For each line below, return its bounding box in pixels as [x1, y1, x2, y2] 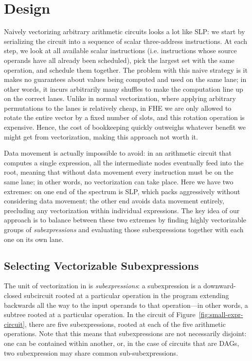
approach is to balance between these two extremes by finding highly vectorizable [4, 215, 247, 225]
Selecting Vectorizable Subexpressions [4, 258, 199, 273]
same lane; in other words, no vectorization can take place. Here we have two [4, 177, 234, 187]
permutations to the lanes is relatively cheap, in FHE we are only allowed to [4, 102, 232, 113]
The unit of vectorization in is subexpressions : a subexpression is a [4, 281, 201, 291]
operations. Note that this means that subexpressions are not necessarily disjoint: [4, 328, 247, 339]
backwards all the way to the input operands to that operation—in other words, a [4, 300, 248, 310]
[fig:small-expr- [198, 309, 243, 320]
